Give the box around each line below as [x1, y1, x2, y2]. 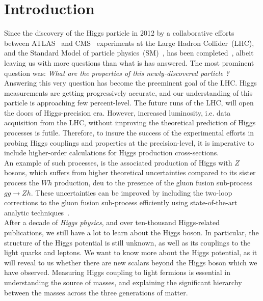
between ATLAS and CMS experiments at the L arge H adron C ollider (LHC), [4, 37, 254, 48]
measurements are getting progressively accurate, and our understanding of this [4, 87, 253, 98]
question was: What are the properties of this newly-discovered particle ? [4, 67, 230, 78]
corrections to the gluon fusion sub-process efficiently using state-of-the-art [4, 197, 238, 208]
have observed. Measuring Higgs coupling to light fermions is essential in [4, 267, 230, 278]
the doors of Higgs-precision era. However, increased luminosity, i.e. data [4, 107, 231, 118]
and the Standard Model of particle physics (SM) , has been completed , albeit [4, 47, 254, 58]
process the [4, 177, 39, 188]
